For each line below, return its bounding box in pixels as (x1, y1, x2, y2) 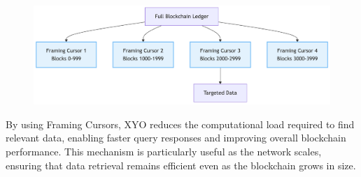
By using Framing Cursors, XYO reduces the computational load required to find (6, 116, 355, 131)
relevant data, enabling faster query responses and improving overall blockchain (6, 130, 346, 145)
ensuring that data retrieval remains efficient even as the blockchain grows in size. (6, 157, 356, 172)
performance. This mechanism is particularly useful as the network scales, (6, 144, 322, 158)
